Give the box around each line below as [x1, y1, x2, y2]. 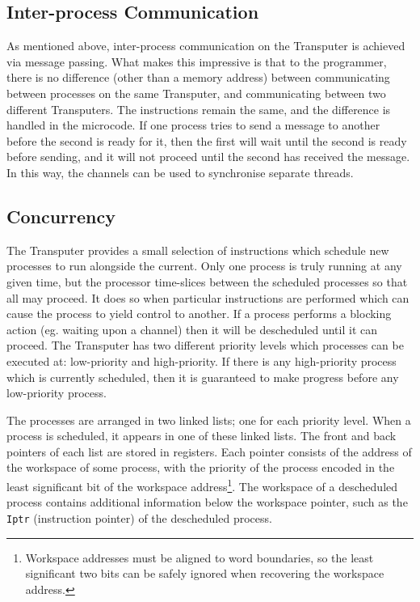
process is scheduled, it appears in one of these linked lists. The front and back [6, 427, 397, 444]
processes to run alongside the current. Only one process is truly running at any [6, 257, 402, 274]
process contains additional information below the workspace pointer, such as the [6, 494, 408, 511]
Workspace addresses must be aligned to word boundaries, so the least [25, 549, 374, 566]
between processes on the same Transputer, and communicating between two [6, 84, 386, 101]
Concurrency [6, 203, 115, 228]
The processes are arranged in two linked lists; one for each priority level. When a [6, 411, 411, 428]
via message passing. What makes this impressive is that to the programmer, [6, 53, 387, 70]
